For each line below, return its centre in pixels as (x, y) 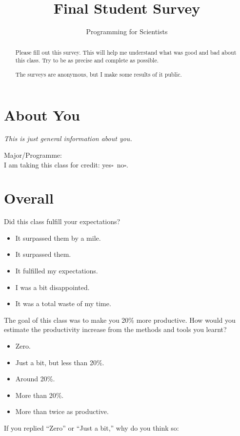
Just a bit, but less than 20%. (60, 362)
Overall (29, 198)
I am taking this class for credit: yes (58, 164)
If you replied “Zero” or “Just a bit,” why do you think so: (91, 427)
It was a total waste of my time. (63, 303)
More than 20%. (40, 395)
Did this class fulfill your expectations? (62, 221)
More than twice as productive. (62, 411)
